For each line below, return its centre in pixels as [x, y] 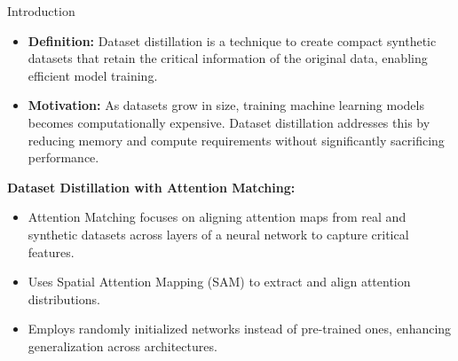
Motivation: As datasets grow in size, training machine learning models [226, 105]
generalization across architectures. [122, 345]
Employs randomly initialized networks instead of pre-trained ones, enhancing [240, 329]
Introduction [41, 11]
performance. [63, 157]
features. [51, 251]
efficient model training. [93, 75]
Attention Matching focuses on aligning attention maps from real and [217, 217]
